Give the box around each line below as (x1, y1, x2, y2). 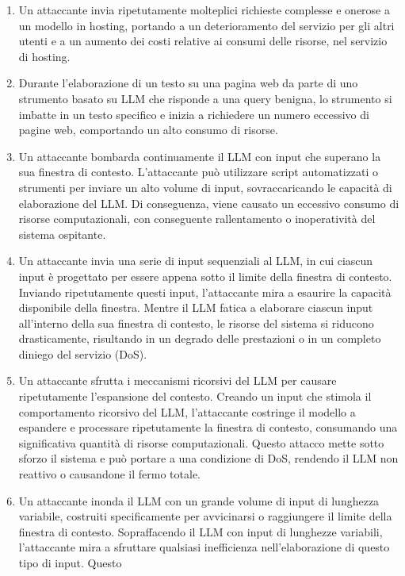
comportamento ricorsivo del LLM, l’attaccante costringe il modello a (18, 403, 356, 420)
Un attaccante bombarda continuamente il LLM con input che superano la (18, 148, 381, 164)
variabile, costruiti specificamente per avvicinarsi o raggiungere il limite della (18, 508, 392, 524)
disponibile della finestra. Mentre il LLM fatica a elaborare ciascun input (18, 299, 373, 316)
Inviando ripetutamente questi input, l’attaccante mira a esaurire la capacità (18, 283, 392, 300)
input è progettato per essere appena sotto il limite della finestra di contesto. (18, 267, 392, 284)
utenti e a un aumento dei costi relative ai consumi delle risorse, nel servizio (18, 33, 388, 49)
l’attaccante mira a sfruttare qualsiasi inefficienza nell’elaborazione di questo (18, 539, 390, 555)
